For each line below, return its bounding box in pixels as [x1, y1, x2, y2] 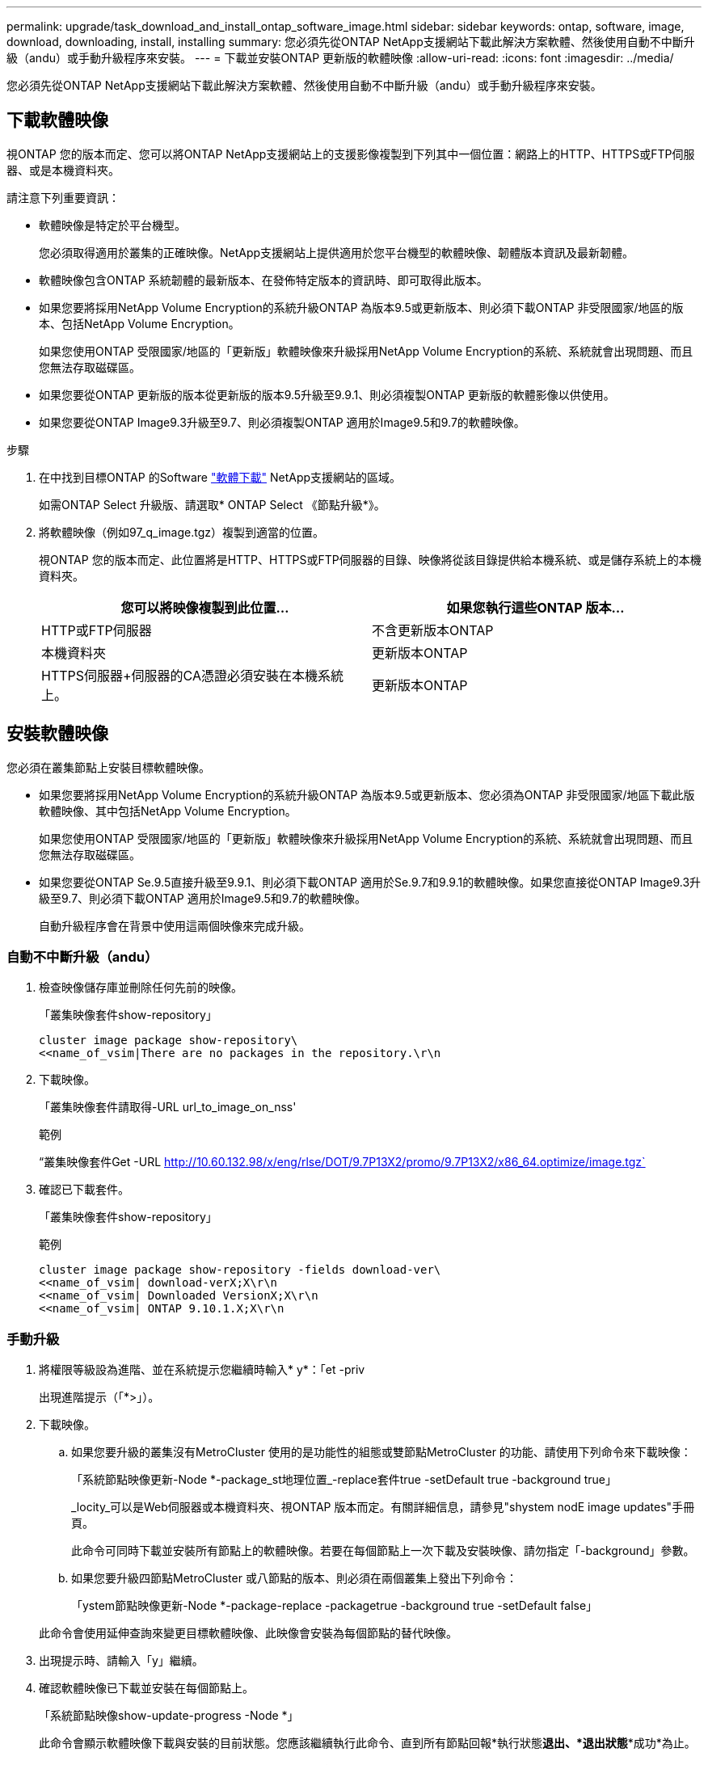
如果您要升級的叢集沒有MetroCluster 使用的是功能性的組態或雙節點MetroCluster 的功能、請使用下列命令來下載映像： [71, 1445, 692, 1460]
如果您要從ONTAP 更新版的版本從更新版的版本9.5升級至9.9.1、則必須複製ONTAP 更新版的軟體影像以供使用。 [39, 387, 615, 402]
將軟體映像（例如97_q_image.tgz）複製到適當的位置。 [39, 524, 324, 539]
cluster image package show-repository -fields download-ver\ [39, 1263, 441, 1277]
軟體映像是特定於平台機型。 [39, 217, 186, 232]
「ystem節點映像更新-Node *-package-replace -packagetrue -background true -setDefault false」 [71, 1599, 598, 1613]
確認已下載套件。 [39, 1182, 129, 1197]
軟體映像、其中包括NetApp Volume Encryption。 [39, 803, 297, 818]
